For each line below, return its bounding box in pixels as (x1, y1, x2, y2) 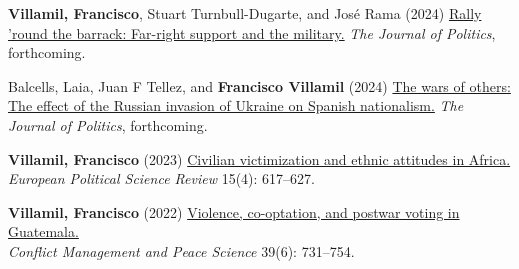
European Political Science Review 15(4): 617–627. (8, 168, 316, 189)
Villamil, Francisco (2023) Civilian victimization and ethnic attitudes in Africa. (8, 148, 511, 169)
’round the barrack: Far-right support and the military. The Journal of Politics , (8, 22, 496, 43)
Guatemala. (8, 221, 79, 242)
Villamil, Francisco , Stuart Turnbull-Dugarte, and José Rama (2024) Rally (8, 3, 482, 23)
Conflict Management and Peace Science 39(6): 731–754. (8, 240, 355, 261)
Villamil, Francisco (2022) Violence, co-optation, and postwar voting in (8, 201, 460, 222)
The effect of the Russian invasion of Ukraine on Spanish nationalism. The (8, 95, 464, 116)
